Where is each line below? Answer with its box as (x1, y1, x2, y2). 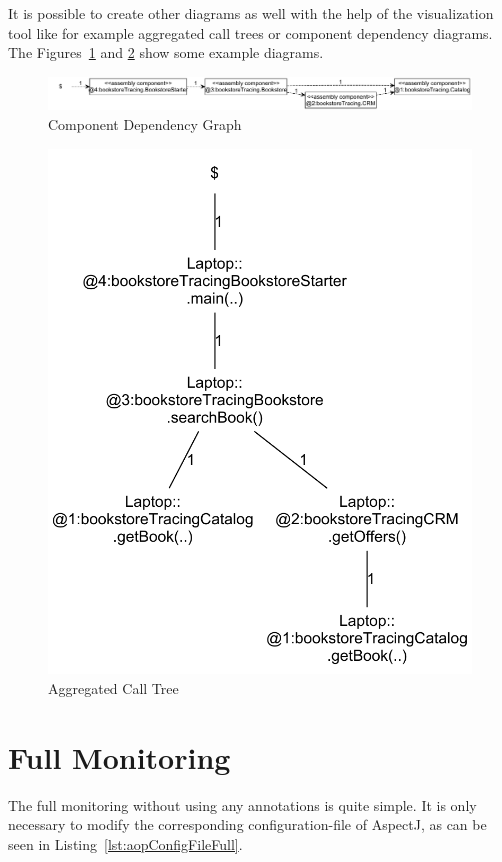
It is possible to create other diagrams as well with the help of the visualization (8, 3, 494, 23)
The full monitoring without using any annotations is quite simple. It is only (8, 794, 477, 815)
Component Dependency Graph (48, 113, 242, 134)
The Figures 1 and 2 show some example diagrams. (8, 42, 324, 63)
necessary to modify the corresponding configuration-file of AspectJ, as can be (8, 814, 487, 835)
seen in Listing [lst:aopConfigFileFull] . (8, 833, 243, 854)
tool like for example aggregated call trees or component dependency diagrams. (8, 22, 493, 43)
